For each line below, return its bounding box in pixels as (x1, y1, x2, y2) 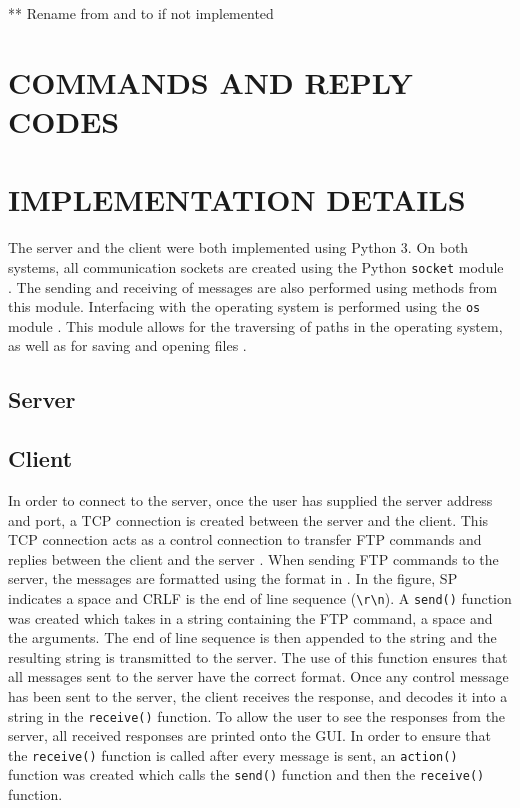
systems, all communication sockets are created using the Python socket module (8, 256, 504, 277)
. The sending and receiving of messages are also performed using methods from (8, 276, 498, 297)
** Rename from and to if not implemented (8, 3, 274, 23)
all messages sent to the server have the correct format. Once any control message (8, 666, 509, 687)
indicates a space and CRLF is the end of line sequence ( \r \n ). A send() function (8, 587, 512, 608)
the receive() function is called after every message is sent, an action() (8, 744, 458, 765)
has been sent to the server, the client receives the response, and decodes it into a (8, 685, 508, 706)
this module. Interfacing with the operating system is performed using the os (8, 296, 481, 317)
